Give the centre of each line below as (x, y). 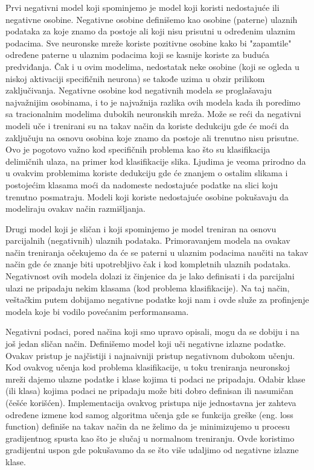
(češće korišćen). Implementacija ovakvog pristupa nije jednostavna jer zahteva (151, 402)
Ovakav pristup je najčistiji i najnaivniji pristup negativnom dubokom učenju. (150, 355)
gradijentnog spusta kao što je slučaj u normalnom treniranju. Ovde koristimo (150, 438)
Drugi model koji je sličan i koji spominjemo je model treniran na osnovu (141, 228)
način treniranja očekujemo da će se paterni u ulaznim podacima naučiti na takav (157, 252)
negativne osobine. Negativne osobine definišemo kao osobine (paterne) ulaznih (152, 19)
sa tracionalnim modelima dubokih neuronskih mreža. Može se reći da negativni (153, 114)
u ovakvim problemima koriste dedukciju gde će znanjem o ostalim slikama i (147, 173)
